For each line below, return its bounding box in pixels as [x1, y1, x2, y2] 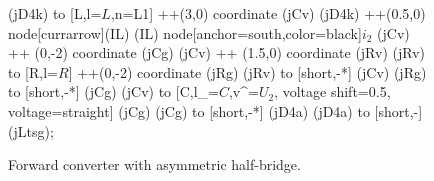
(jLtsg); [8, 120, 54, 141]
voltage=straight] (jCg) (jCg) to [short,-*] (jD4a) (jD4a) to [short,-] [8, 100, 423, 121]
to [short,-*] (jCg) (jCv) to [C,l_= [8, 81, 219, 102]
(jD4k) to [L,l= [8, 3, 102, 23]
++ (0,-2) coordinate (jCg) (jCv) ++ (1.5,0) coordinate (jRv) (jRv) [8, 42, 426, 63]
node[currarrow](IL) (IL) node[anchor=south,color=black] [8, 22, 362, 43]
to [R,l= [8, 61, 58, 82]
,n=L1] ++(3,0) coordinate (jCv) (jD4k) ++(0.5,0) [110, 3, 426, 23]
